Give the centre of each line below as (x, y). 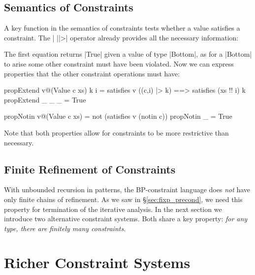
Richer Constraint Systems (97, 262)
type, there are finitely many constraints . (65, 228)
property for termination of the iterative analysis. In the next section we (113, 209)
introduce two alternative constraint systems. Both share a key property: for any (126, 219)
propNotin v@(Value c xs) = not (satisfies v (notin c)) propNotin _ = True (118, 116)
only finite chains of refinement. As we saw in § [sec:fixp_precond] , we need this (123, 199)
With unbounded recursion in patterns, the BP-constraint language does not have (127, 189)
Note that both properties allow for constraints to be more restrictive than (116, 132)
